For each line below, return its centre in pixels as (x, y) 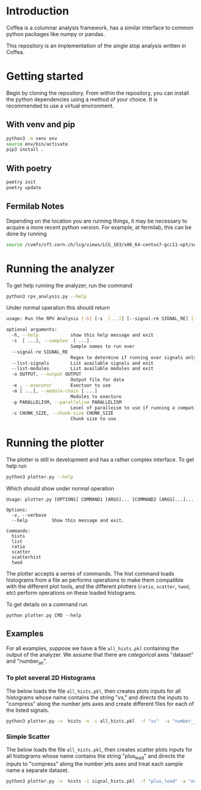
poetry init (21, 182)
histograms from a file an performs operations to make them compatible (95, 580)
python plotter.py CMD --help (44, 615)
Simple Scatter (28, 737)
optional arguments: (32, 330)
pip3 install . (25, 149)
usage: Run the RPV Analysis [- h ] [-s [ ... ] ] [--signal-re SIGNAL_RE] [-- (103, 319)
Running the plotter (55, 443)
